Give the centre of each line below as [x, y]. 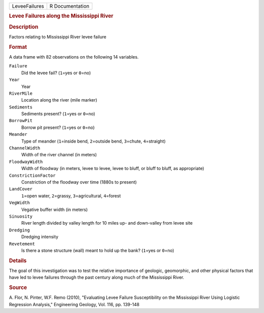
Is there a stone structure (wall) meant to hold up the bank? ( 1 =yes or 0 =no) [98, 250]
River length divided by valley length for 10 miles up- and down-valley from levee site [107, 223]
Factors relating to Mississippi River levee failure [58, 37]
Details [18, 260]
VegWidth [20, 203]
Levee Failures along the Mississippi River [61, 16]
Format [18, 47]
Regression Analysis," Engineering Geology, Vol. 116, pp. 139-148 [74, 304]
